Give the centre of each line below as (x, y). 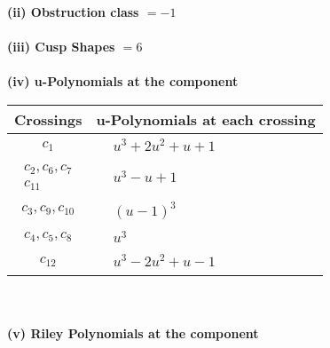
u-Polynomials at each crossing (206, 119)
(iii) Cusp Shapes (61, 47)
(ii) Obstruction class (73, 12)
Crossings (48, 119)
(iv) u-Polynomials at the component (123, 81)
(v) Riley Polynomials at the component (133, 332)
